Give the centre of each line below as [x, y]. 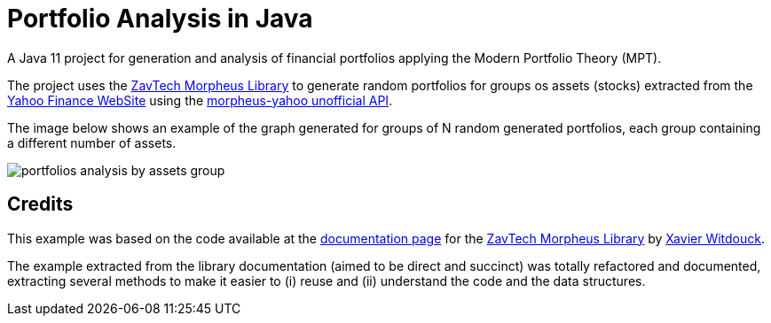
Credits [40, 204]
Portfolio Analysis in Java [160, 19]
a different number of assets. [92, 142]
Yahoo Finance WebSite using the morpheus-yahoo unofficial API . [200, 100]
